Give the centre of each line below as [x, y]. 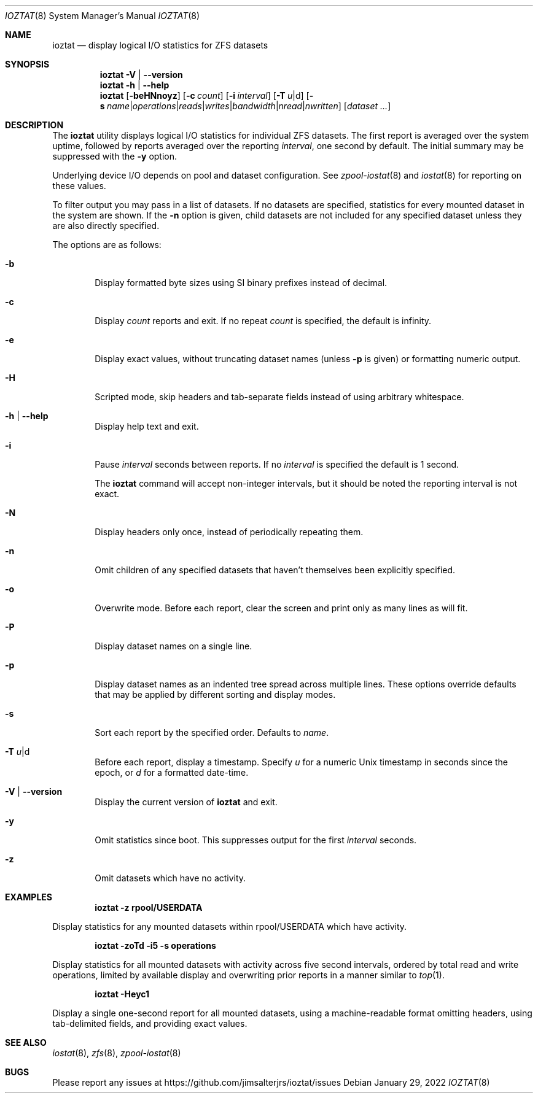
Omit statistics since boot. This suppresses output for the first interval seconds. [256, 840]
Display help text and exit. [147, 426]
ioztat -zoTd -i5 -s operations [155, 945]
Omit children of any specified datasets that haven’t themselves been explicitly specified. [275, 570]
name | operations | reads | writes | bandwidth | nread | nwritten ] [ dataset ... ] [249, 106]
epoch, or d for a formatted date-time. [172, 772]
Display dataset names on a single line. [173, 646]
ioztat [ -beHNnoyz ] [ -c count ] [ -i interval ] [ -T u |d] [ [205, 95]
